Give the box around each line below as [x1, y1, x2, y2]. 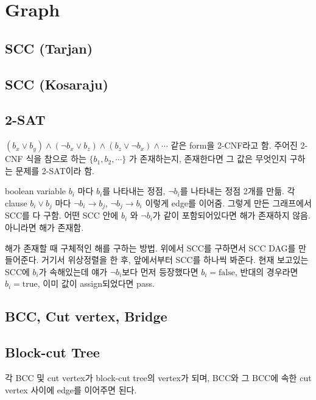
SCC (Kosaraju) [5, 74, 108, 93]
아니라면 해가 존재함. [5, 220, 84, 233]
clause [5, 196, 27, 209]
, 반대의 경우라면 [235, 265, 298, 278]
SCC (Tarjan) [5, 38, 93, 57]
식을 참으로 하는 [26, 152, 86, 165]
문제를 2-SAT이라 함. [15, 164, 94, 177]
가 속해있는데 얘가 [38, 265, 108, 278]
